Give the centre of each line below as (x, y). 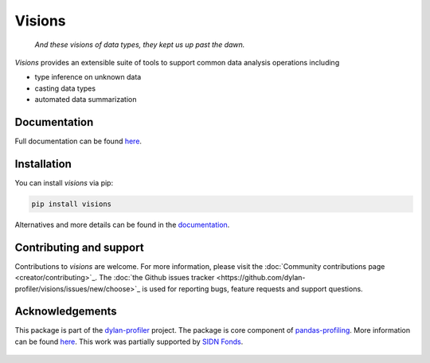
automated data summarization (86, 100)
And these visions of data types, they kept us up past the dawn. (140, 45)
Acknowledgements (66, 312)
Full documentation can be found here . (78, 141)
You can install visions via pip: (64, 182)
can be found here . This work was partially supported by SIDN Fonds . (129, 342)
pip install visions (71, 204)
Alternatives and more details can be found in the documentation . (122, 224)
